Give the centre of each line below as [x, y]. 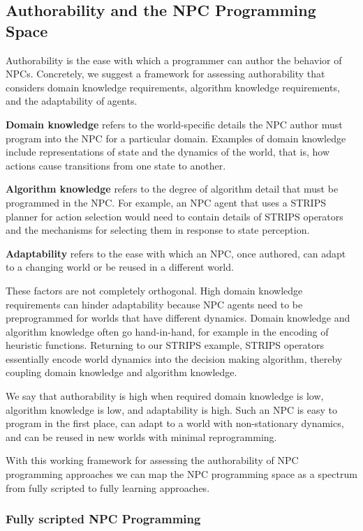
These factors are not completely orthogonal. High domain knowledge [154, 290]
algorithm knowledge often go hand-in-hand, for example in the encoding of [167, 331]
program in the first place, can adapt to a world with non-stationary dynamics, [175, 423]
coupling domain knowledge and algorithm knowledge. [121, 372]
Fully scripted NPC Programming [103, 519]
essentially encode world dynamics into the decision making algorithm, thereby [174, 358]
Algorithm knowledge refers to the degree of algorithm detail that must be [172, 189]
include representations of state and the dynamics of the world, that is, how [168, 152]
